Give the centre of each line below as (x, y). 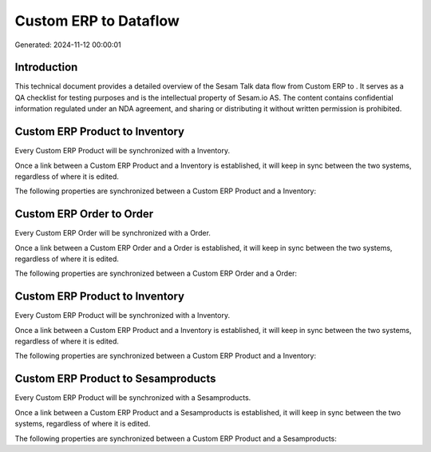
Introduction (46, 67)
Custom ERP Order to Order (84, 214)
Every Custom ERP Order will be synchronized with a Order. (113, 233)
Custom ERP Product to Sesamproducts (115, 379)
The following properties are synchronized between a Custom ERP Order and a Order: (156, 274)
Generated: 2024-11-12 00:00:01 (68, 45)
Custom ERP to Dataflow (97, 21)
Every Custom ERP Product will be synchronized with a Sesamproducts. (133, 398)
